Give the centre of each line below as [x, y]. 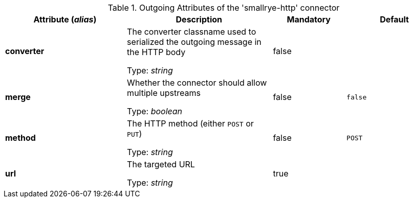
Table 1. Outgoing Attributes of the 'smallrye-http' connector [224, 8]
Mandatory [309, 19]
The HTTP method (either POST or [190, 123]
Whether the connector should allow [197, 83]
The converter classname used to [192, 32]
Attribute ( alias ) [65, 19]
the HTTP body [156, 52]
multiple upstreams [164, 93]
